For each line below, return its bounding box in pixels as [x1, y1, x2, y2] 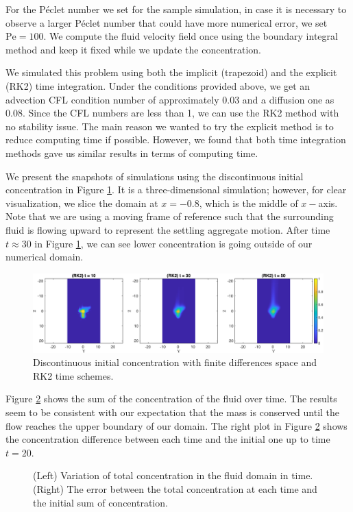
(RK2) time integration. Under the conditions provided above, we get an [5, 78, 311, 93]
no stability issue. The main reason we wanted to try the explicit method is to [5, 119, 334, 133]
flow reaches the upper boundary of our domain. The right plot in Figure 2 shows [5, 418, 348, 432]
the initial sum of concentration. [33, 495, 168, 509]
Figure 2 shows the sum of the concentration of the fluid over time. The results [5, 391, 337, 406]
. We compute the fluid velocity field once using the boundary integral [43, 29, 338, 43]
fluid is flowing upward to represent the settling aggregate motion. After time [5, 222, 330, 236]
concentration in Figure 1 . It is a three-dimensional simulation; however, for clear [5, 182, 347, 197]
